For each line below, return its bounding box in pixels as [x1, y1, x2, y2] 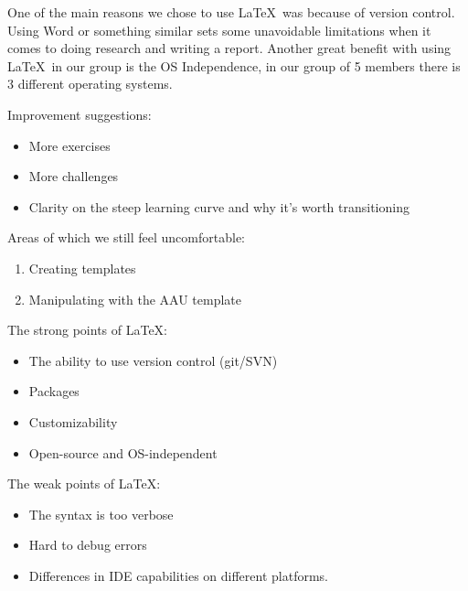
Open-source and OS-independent [28, 443, 218, 462]
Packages [28, 381, 80, 401]
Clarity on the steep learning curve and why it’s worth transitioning [28, 197, 409, 216]
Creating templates [28, 258, 136, 277]
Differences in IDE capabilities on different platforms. [28, 565, 329, 585]
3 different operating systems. [7, 74, 173, 93]
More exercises [28, 135, 111, 155]
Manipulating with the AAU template [28, 289, 241, 308]
